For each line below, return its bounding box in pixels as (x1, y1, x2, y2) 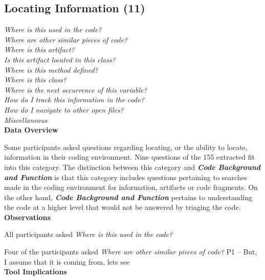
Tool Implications (4, 266, 67, 277)
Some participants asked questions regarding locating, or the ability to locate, (4, 141, 248, 152)
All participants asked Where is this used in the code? (4, 229, 173, 240)
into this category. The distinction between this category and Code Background (4, 161, 261, 172)
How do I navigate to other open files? (4, 104, 124, 115)
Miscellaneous (4, 114, 48, 125)
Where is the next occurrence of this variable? (4, 84, 147, 95)
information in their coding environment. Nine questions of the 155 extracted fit (4, 152, 255, 162)
